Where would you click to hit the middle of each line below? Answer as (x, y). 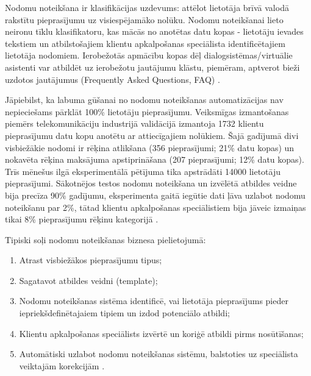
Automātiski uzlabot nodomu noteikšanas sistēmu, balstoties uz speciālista (159, 354)
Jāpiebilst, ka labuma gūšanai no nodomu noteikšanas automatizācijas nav (144, 100)
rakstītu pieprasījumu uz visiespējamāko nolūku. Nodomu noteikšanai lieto (144, 19)
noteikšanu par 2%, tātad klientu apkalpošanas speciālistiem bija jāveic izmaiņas (155, 207)
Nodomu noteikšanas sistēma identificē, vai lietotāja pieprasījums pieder (154, 301)
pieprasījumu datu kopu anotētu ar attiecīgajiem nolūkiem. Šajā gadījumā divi (152, 135)
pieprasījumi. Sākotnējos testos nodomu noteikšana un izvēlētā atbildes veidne (151, 183)
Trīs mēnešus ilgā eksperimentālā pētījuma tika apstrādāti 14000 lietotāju (143, 171)
